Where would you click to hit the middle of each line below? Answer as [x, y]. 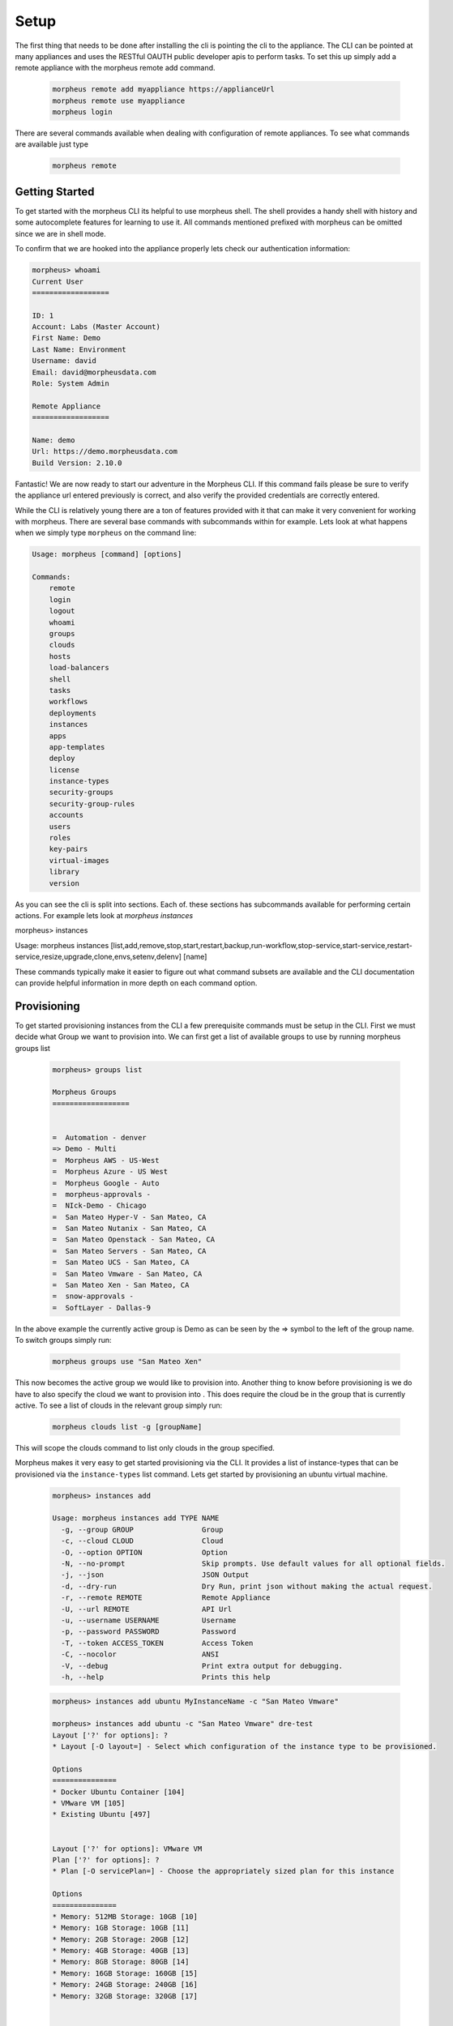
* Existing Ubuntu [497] [102, 1814]
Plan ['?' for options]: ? [106, 1859]
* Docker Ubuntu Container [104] [119, 1792]
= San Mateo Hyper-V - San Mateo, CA [129, 1217]
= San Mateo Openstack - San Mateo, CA [133, 1240]
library [64, 872]
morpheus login [82, 112]
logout [62, 611]
